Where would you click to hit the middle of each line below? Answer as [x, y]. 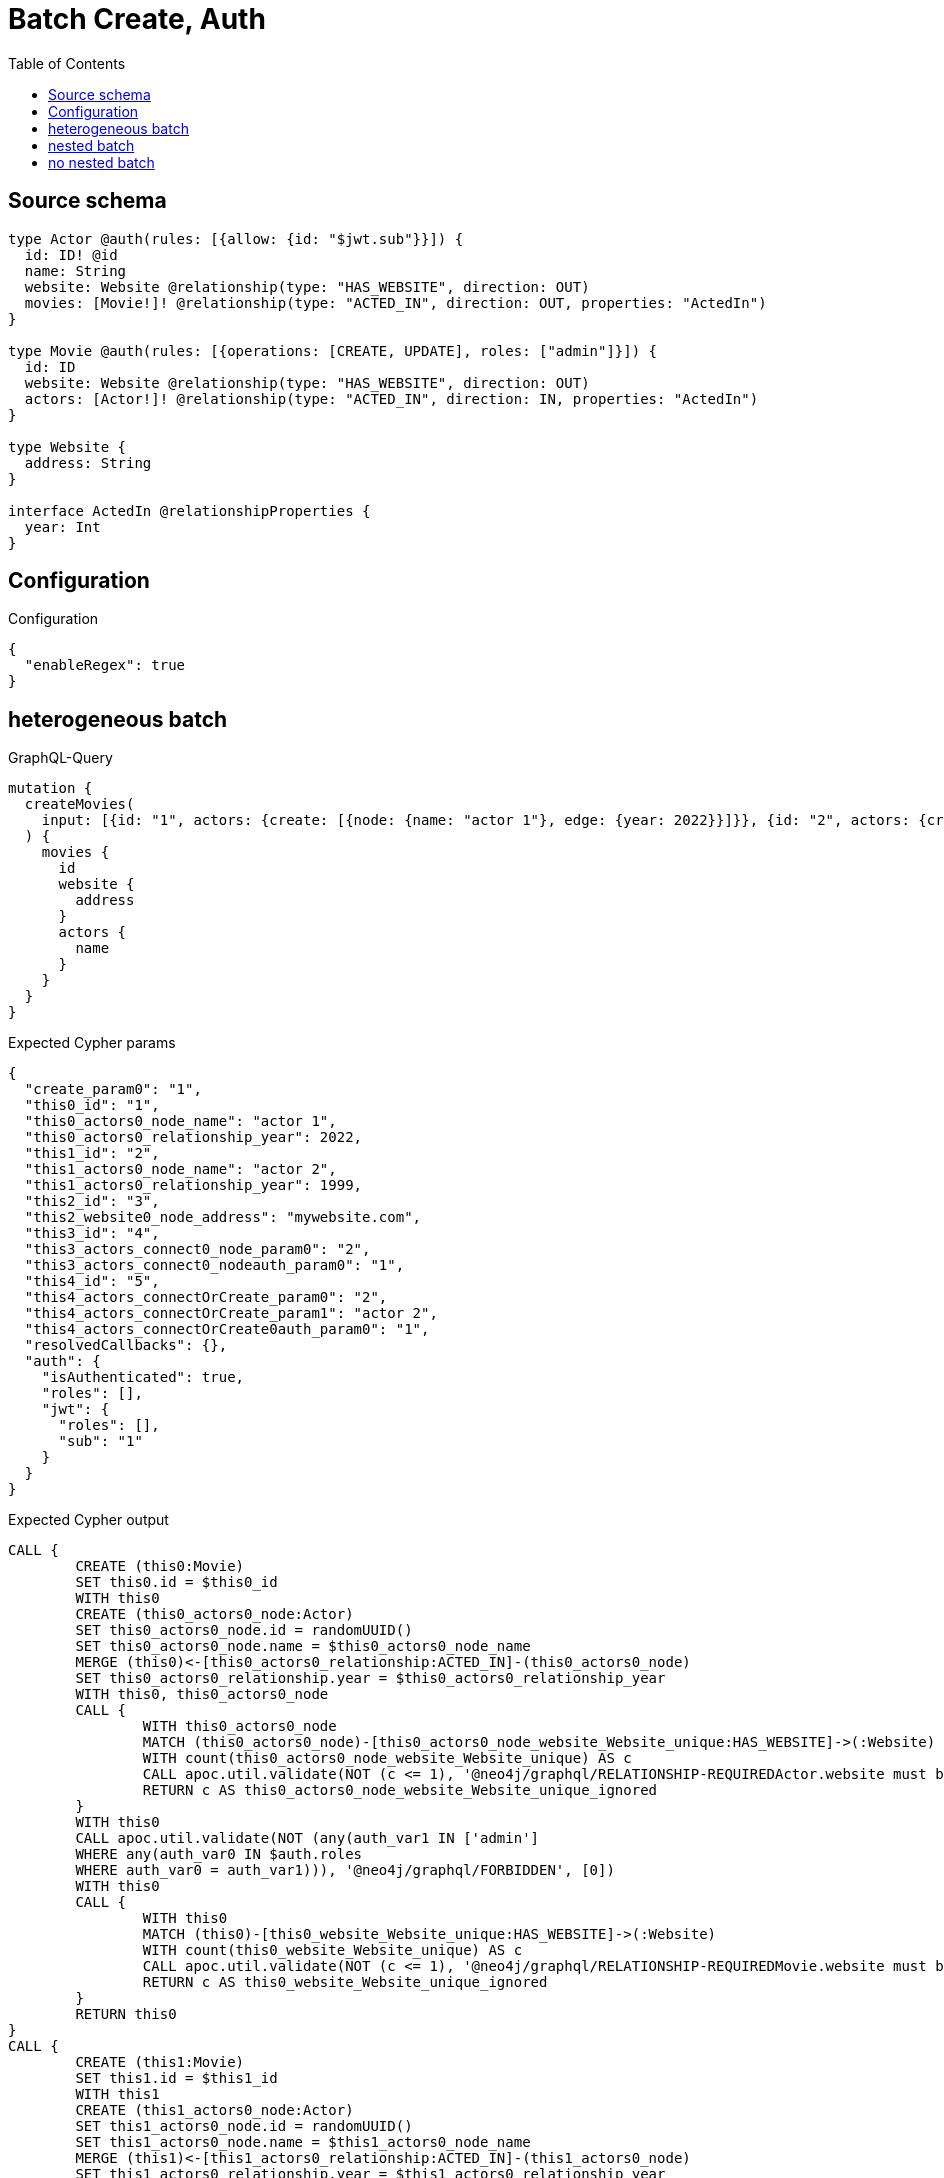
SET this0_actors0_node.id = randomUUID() [244, 1630]
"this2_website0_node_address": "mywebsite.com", [223, 1217]
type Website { [67, 446]
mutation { [50, 788]
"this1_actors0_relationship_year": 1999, [193, 1185]
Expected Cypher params [92, 1043]
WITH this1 [117, 2094]
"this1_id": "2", [92, 1153]
